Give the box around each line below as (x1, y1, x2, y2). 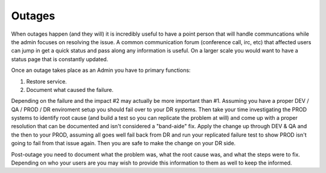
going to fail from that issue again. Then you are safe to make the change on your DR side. (11, 140, 236, 147)
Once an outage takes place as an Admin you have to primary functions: (11, 67, 191, 74)
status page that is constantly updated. (11, 55, 109, 63)
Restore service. (26, 77, 67, 85)
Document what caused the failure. (26, 86, 114, 93)
